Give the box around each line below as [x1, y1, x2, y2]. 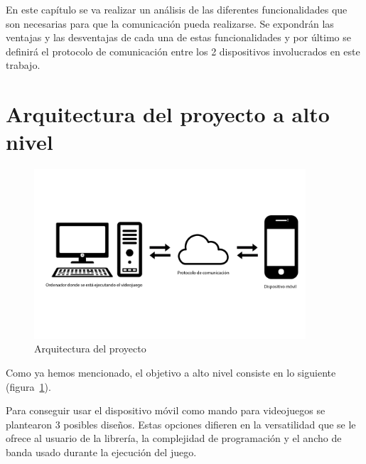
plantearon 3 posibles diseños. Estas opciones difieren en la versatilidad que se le [6, 416, 356, 431]
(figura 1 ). [6, 379, 51, 394]
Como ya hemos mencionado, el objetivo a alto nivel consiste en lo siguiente [6, 365, 336, 379]
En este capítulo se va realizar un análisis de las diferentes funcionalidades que [6, 2, 348, 16]
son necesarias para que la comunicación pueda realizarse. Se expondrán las [6, 16, 334, 31]
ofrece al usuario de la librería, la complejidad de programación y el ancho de [6, 431, 342, 446]
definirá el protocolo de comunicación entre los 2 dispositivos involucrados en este [6, 43, 360, 58]
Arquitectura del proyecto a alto [6, 99, 330, 129]
